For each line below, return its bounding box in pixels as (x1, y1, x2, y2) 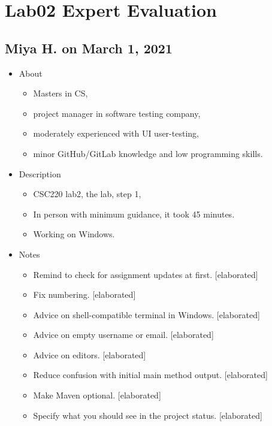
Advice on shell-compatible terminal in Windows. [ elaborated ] (33, 308, 260, 321)
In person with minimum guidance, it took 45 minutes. (33, 207, 235, 220)
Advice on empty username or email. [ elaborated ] (33, 328, 214, 341)
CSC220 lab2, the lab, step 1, (33, 188, 141, 200)
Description (19, 167, 61, 180)
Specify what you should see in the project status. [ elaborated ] (33, 409, 262, 421)
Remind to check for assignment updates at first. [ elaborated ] (33, 268, 258, 280)
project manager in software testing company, (33, 107, 201, 119)
